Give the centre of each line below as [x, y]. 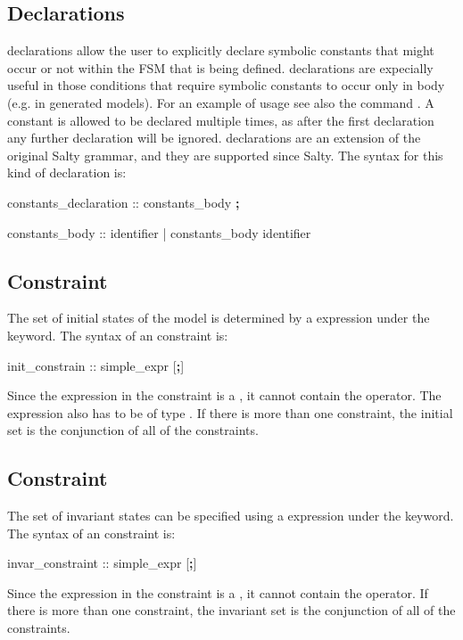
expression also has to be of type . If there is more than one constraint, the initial [230, 412]
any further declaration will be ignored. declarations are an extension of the [214, 138]
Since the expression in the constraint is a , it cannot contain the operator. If [218, 592]
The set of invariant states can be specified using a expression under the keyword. [231, 516]
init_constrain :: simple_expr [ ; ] [96, 365]
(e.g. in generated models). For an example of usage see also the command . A [221, 102]
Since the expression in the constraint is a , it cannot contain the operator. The [224, 395]
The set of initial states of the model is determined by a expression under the [219, 318]
